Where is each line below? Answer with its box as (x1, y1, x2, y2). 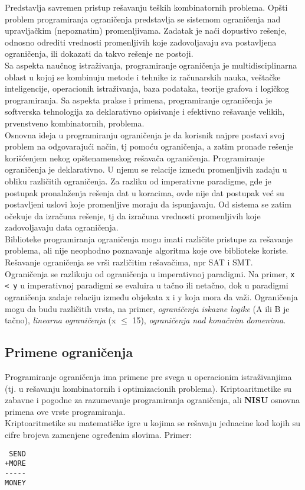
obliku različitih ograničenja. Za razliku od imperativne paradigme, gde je (5, 174, 271, 187)
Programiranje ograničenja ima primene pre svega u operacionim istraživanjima (5, 370, 292, 382)
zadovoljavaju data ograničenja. (5, 221, 119, 233)
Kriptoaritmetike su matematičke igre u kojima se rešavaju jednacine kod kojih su (5, 417, 300, 429)
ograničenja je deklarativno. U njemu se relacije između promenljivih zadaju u (5, 163, 287, 176)
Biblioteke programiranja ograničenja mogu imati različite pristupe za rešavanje (5, 232, 293, 245)
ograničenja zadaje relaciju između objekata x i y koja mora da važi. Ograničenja (5, 290, 298, 303)
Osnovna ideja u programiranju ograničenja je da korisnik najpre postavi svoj (5, 128, 285, 141)
